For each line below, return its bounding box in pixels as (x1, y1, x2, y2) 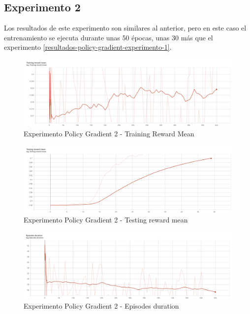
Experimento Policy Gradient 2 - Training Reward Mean (24, 128, 194, 139)
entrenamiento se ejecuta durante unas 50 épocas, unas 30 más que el (4, 32, 213, 42)
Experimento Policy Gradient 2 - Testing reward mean (24, 215, 188, 225)
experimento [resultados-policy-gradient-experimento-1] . (4, 42, 172, 52)
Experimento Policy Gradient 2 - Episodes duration (24, 301, 179, 311)
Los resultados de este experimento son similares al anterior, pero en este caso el (4, 23, 247, 33)
